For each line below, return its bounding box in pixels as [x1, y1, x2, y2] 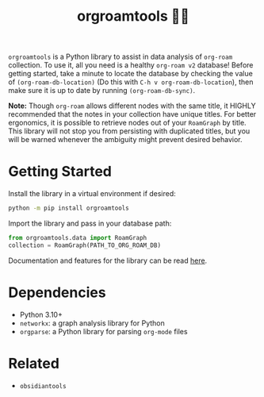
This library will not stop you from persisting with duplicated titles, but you [8, 126, 251, 136]
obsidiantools [19, 382, 67, 390]
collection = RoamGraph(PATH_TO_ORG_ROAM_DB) [8, 241, 161, 249]
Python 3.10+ [19, 310, 63, 319]
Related [8, 354, 59, 372]
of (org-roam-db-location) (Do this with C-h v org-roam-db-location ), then [8, 77, 254, 87]
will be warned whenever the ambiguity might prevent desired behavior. [8, 135, 243, 145]
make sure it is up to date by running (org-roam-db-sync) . [8, 86, 196, 95]
